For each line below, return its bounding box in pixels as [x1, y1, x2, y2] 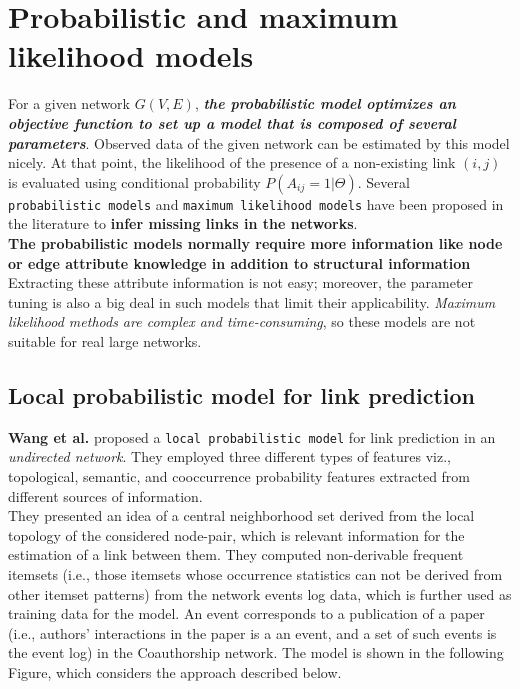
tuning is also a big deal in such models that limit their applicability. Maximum [8, 291, 496, 312]
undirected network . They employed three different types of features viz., [8, 446, 451, 467]
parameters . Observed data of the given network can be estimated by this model [8, 132, 510, 153]
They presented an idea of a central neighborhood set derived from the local [8, 505, 475, 526]
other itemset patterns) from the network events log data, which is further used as [8, 583, 512, 604]
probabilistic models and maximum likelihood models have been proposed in [8, 193, 504, 214]
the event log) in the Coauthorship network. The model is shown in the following [8, 642, 504, 663]
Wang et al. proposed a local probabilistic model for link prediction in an [8, 426, 496, 447]
